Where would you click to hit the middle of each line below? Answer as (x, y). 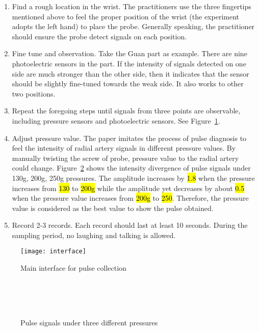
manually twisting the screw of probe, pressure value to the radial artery (125, 158)
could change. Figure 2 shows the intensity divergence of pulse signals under (131, 168)
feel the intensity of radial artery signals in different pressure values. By (124, 148)
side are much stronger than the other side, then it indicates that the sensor (131, 73)
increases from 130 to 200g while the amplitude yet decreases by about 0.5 (128, 188)
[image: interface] (53, 252)
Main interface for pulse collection (73, 268)
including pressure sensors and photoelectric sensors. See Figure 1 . (116, 120)
